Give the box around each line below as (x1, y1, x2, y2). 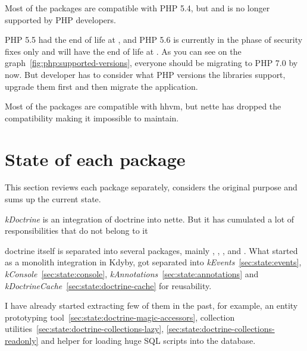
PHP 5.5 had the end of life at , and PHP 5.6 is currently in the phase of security (5, 33, 303, 46)
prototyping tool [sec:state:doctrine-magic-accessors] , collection (5, 311, 235, 323)
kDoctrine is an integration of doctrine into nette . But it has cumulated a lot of (5, 212, 295, 225)
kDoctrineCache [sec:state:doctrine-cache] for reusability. (5, 279, 212, 292)
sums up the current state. (5, 193, 101, 205)
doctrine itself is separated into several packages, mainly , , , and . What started (5, 244, 298, 256)
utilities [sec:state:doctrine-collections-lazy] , (5, 322, 164, 335)
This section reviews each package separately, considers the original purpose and (5, 181, 297, 193)
